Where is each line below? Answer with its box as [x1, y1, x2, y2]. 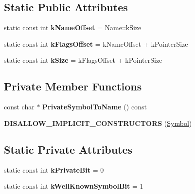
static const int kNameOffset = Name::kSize [4, 22, 142, 33]
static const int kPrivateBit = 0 [4, 164, 104, 175]
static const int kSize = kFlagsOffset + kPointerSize [4, 55, 162, 65]
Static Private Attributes [4, 141, 133, 157]
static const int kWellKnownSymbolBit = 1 [4, 181, 143, 191]
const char [4, 102, 35, 112]
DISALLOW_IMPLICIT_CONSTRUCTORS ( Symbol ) [4, 118, 192, 128]
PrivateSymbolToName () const [42, 102, 147, 112]
